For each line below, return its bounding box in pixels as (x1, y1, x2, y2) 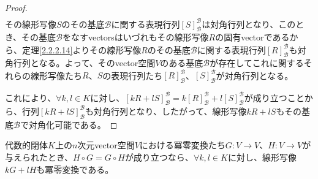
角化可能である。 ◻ (37, 118, 118, 131)
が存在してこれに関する (210, 56, 304, 69)
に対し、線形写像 (227, 150, 297, 163)
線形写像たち (30, 69, 82, 82)
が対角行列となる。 (216, 69, 293, 82)
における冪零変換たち (139, 139, 225, 151)
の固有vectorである (215, 31, 290, 44)
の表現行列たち (102, 69, 163, 82)
